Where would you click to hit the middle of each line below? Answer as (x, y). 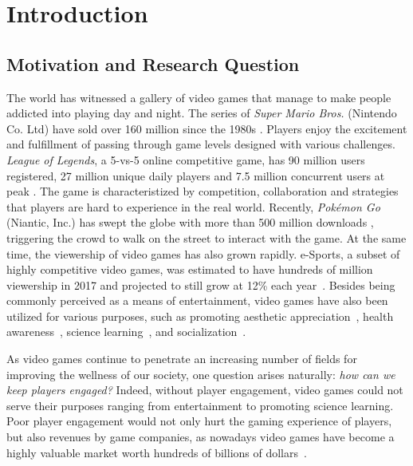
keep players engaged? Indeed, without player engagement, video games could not (205, 390)
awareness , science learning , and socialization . (126, 332)
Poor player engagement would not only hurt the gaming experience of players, (199, 421)
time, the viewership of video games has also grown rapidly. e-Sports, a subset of (203, 253)
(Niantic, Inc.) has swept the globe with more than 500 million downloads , (190, 222)
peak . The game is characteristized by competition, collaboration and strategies (203, 191)
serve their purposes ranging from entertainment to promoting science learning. (200, 405)
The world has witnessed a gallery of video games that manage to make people (199, 97)
